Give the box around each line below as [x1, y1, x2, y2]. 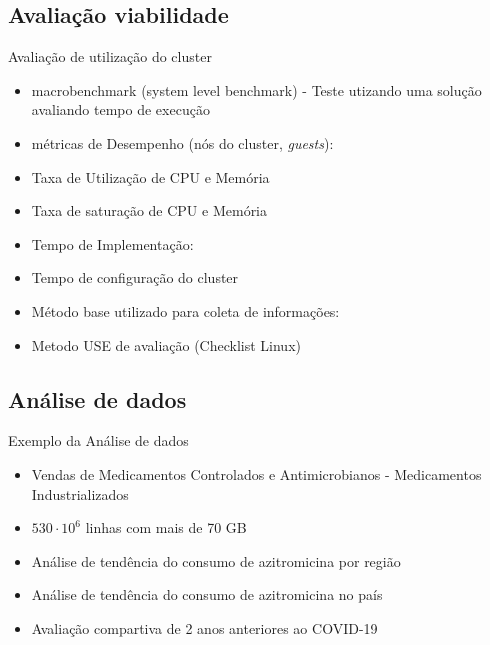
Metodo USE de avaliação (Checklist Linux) [31, 334, 301, 355]
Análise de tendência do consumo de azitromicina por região [31, 550, 401, 571]
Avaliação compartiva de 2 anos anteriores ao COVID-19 [31, 617, 378, 638]
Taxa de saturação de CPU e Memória [31, 200, 268, 221]
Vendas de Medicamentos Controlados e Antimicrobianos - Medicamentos [31, 463, 482, 484]
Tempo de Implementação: [31, 233, 194, 254]
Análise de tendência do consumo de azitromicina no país [31, 584, 383, 605]
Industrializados [31, 483, 129, 504]
